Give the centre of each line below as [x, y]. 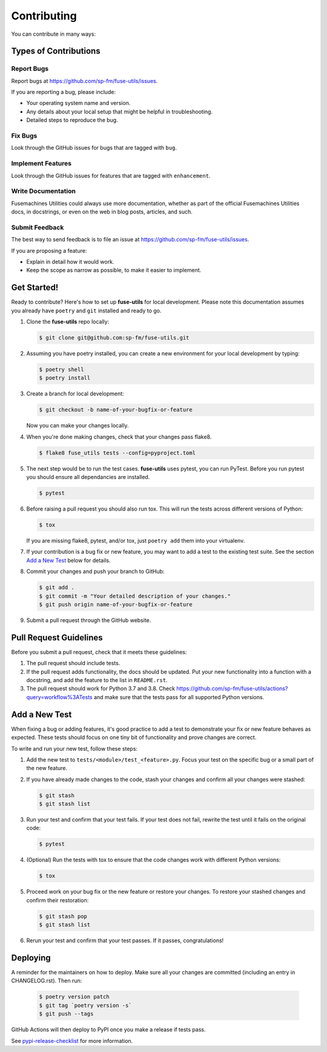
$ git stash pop [63, 916]
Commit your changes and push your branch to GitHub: [95, 571]
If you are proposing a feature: [49, 250]
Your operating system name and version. [78, 103]
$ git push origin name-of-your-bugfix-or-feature [116, 604]
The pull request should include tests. [73, 663]
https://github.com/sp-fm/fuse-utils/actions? [232, 689]
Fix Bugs [24, 136]
